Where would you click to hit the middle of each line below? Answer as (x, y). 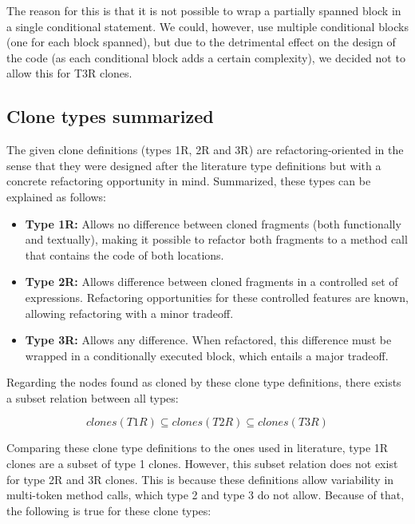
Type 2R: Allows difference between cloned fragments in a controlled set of (211, 282)
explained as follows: (56, 196)
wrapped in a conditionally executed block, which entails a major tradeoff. (207, 355)
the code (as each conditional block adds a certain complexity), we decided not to (206, 57)
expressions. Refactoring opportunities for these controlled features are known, (217, 297)
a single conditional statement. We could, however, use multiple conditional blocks (207, 26)
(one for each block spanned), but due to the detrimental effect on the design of (201, 42)
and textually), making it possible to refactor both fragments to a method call (216, 239)
